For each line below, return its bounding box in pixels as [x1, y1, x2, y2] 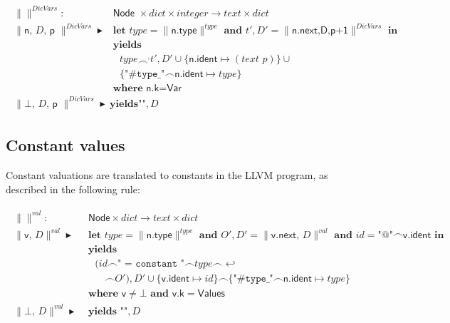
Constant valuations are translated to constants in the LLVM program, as [6, 167, 328, 182]
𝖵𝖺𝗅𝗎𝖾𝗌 [197, 289, 225, 299]
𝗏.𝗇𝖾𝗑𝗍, [271, 230, 300, 241]
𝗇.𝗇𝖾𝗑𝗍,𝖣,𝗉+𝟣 [291, 26, 349, 36]
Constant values [6, 134, 125, 156]
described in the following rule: [6, 181, 140, 196]
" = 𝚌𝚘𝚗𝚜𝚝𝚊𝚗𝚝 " [117, 259, 185, 270]
